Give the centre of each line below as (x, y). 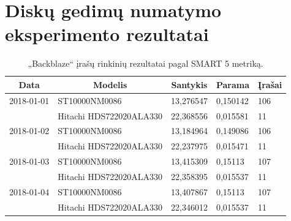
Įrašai (270, 84)
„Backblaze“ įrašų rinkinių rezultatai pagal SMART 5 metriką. (145, 63)
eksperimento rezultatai (107, 34)
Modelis (110, 84)
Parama (233, 84)
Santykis (189, 84)
